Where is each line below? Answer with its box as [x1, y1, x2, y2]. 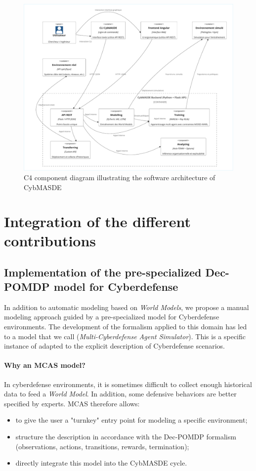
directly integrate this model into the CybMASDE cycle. [15, 458, 187, 468]
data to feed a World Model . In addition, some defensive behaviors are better [4, 389, 237, 399]
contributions [4, 231, 96, 251]
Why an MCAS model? [4, 360, 85, 370]
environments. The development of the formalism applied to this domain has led [4, 321, 247, 331]
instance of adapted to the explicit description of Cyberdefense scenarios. [4, 341, 225, 351]
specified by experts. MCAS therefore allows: [4, 398, 140, 408]
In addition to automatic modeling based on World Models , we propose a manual [4, 302, 249, 312]
